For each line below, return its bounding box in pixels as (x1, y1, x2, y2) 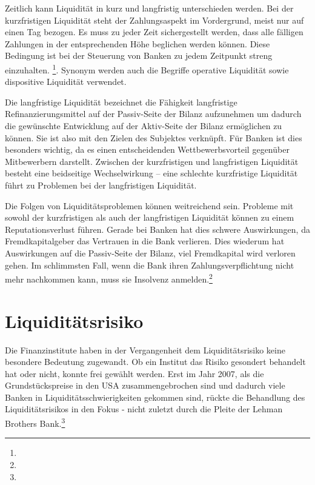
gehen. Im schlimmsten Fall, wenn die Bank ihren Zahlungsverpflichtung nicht (5, 258, 294, 271)
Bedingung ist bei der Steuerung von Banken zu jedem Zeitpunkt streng (5, 49, 273, 62)
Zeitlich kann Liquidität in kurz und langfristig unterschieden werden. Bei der (5, 2, 294, 14)
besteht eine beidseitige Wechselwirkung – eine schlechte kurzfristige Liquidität (5, 167, 298, 179)
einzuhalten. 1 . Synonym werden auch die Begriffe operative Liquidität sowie (5, 61, 289, 76)
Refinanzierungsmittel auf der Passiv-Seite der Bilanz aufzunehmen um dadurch (5, 107, 302, 120)
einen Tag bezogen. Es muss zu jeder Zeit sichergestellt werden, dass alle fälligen (5, 25, 303, 38)
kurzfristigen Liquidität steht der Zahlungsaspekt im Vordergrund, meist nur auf (5, 13, 304, 26)
